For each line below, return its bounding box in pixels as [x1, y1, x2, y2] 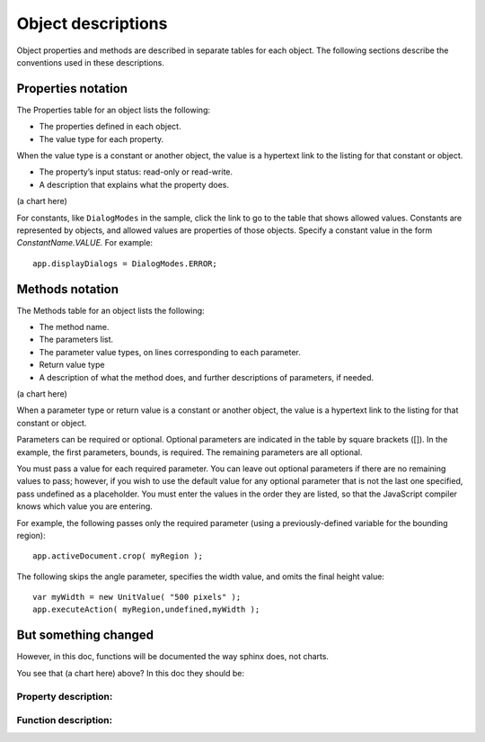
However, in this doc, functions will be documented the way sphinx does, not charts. [16, 651, 330, 662]
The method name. [39, 322, 110, 333]
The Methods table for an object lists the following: [16, 305, 206, 316]
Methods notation [16, 282, 119, 297]
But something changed [16, 628, 154, 643]
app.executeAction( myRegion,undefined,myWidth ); [32, 604, 260, 615]
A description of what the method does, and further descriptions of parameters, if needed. [39, 371, 375, 382]
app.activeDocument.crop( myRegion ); [32, 551, 204, 561]
